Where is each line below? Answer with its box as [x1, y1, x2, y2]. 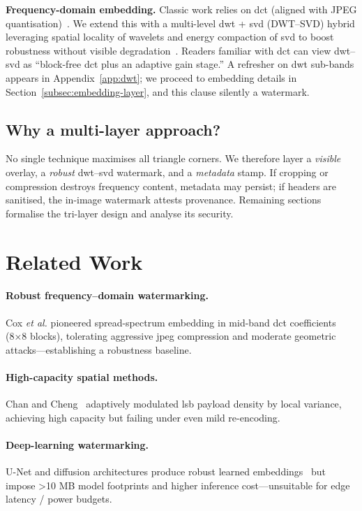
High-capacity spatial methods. [6, 369, 158, 384]
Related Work [6, 247, 143, 275]
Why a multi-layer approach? [6, 118, 221, 140]
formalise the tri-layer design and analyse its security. [6, 206, 234, 220]
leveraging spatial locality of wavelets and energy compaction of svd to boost [6, 29, 334, 44]
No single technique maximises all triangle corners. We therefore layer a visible [6, 151, 341, 166]
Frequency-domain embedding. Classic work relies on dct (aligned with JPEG [6, 2, 357, 16]
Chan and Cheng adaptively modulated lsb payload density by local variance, [6, 396, 342, 411]
